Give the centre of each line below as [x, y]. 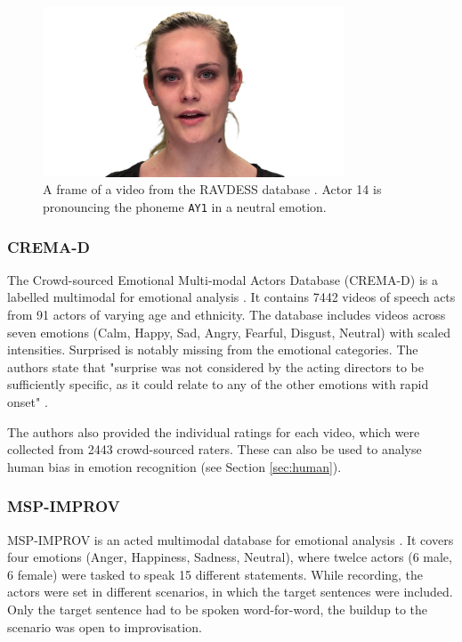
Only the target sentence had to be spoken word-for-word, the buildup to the [218, 609]
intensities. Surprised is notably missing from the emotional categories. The [213, 349]
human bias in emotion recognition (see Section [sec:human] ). [174, 466]
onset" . [28, 402]
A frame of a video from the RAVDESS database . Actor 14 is [212, 189]
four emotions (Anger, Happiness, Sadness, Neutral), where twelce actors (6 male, [230, 557]
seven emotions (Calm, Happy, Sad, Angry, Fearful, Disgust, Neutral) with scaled [229, 332]
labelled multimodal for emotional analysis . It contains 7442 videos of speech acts [231, 297]
